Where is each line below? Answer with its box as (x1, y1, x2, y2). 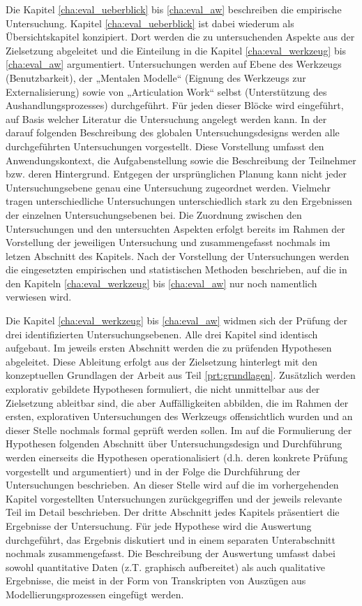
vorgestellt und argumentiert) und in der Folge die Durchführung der (6, 463, 301, 478)
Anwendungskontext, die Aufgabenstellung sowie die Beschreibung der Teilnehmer (6, 152, 356, 167)
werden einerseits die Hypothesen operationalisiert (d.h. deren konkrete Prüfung (6, 450, 348, 464)
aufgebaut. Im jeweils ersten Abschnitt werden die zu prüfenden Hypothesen (6, 340, 332, 355)
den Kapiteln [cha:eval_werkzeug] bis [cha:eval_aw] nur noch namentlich (6, 275, 317, 290)
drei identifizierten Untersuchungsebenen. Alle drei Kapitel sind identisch (6, 326, 318, 341)
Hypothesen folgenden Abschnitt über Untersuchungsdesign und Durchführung (6, 436, 342, 451)
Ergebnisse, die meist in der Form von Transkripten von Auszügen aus (6, 573, 306, 588)
